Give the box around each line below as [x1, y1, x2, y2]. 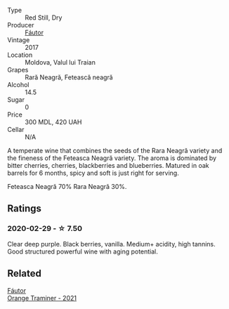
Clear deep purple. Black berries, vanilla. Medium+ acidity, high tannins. [7, 239, 216, 248]
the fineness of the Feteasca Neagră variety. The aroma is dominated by [7, 154, 216, 162]
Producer [7, 21, 34, 29]
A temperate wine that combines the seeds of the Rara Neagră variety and [7, 147, 223, 154]
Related [7, 268, 42, 280]
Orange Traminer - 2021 [7, 294, 77, 302]
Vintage [7, 36, 30, 44]
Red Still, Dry [25, 13, 63, 22]
